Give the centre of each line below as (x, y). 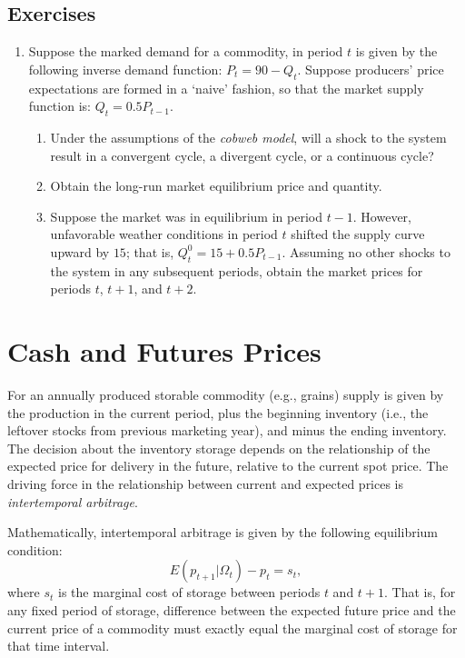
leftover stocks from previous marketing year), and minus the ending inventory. (227, 430)
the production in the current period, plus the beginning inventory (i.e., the (218, 412)
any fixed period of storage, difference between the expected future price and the (232, 610)
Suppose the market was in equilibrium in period (186, 216)
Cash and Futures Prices (164, 351)
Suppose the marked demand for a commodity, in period (186, 51)
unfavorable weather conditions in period (164, 234)
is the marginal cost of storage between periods (189, 592)
